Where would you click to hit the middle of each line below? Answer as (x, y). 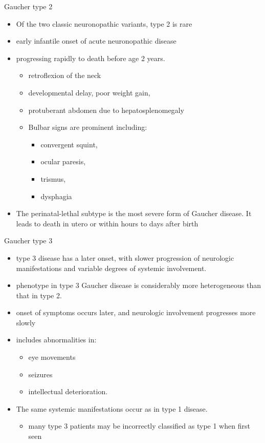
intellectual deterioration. (68, 391)
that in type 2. (39, 295)
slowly (26, 322)
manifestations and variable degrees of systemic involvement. (111, 268)
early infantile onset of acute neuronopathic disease (96, 41)
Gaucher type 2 (28, 6)
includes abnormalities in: (56, 340)
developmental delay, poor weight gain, (89, 92)
